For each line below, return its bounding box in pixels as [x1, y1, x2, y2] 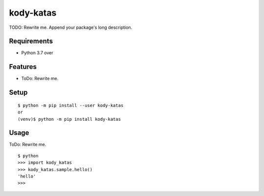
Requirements [9, 37, 53, 45]
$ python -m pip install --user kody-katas [18, 103, 124, 108]
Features [9, 63, 37, 71]
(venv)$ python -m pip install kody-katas [18, 116, 121, 122]
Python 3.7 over [21, 50, 53, 56]
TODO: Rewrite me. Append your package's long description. [9, 24, 132, 30]
